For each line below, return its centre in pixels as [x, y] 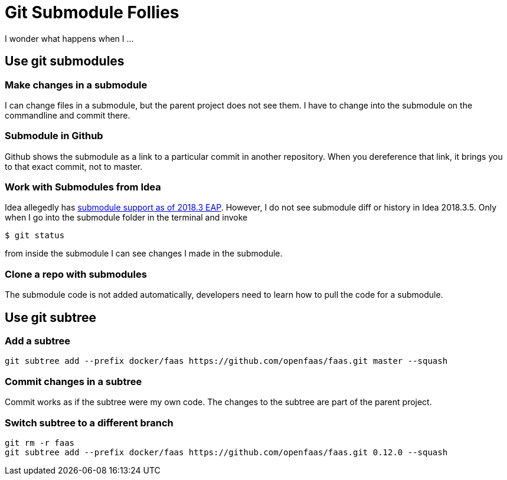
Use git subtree [51, 317]
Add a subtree [38, 341]
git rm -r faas [40, 443]
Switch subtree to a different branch [89, 423]
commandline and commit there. [68, 115]
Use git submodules [65, 61]
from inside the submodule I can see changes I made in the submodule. [144, 254]
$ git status [35, 236]
